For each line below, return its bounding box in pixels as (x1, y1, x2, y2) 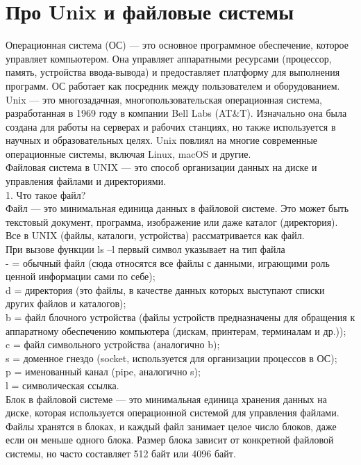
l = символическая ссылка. (6, 377, 119, 392)
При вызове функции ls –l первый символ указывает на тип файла (6, 242, 285, 256)
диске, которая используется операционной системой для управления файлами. (6, 405, 339, 420)
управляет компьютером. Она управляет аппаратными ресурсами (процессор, (6, 51, 332, 65)
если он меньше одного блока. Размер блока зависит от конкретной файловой (6, 432, 334, 447)
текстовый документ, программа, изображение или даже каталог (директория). (6, 214, 338, 229)
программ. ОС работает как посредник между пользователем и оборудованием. (6, 78, 340, 92)
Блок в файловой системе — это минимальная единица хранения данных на (6, 391, 327, 406)
